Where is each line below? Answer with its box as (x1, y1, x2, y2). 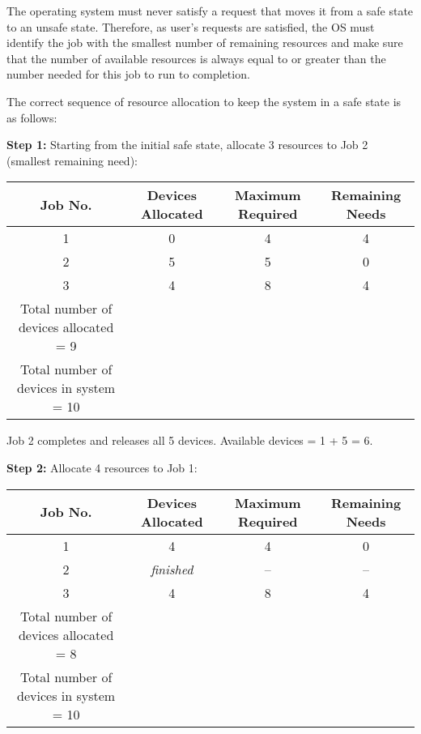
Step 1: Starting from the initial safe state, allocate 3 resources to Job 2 (6, 136, 368, 153)
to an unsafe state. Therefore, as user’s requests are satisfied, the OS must (6, 18, 375, 35)
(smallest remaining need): (6, 151, 138, 169)
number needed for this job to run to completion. (6, 66, 250, 83)
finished (151, 559, 193, 578)
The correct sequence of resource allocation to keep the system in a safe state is (6, 92, 402, 109)
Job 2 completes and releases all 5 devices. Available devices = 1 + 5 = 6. (6, 432, 373, 449)
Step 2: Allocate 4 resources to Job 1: (6, 459, 198, 476)
